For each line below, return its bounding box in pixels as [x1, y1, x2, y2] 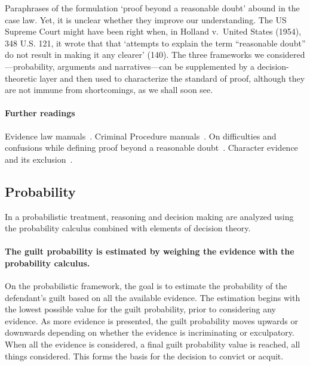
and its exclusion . [5, 153, 73, 165]
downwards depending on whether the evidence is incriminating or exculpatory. [5, 326, 294, 339]
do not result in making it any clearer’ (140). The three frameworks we [5, 48, 264, 61]
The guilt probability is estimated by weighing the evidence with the [5, 245, 294, 258]
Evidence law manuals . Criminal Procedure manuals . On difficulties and [5, 129, 277, 142]
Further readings [5, 107, 75, 119]
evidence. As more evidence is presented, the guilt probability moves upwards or [5, 314, 298, 327]
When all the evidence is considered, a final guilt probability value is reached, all [5, 338, 300, 351]
